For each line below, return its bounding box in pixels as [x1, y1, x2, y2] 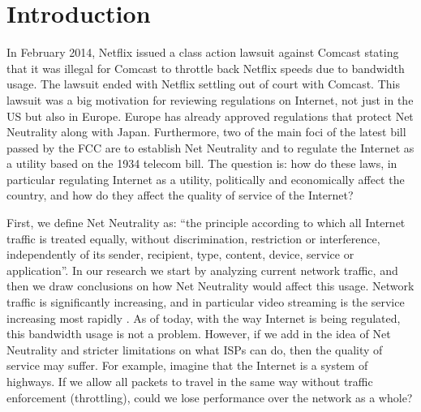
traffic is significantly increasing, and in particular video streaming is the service [6, 294, 405, 311]
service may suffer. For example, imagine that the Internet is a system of [6, 357, 368, 374]
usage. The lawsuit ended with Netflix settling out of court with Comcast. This [6, 75, 400, 92]
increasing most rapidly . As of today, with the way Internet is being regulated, [6, 309, 401, 326]
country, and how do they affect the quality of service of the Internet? [6, 187, 354, 204]
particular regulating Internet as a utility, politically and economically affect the [6, 170, 405, 187]
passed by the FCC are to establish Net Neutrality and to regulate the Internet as [6, 139, 415, 156]
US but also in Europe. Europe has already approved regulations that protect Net [6, 107, 414, 124]
